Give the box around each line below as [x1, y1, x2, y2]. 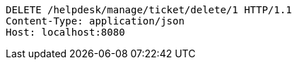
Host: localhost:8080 [6, 27, 125, 38]
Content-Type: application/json [6, 15, 185, 27]
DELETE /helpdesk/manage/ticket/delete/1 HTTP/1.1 [6, 4, 292, 15]
